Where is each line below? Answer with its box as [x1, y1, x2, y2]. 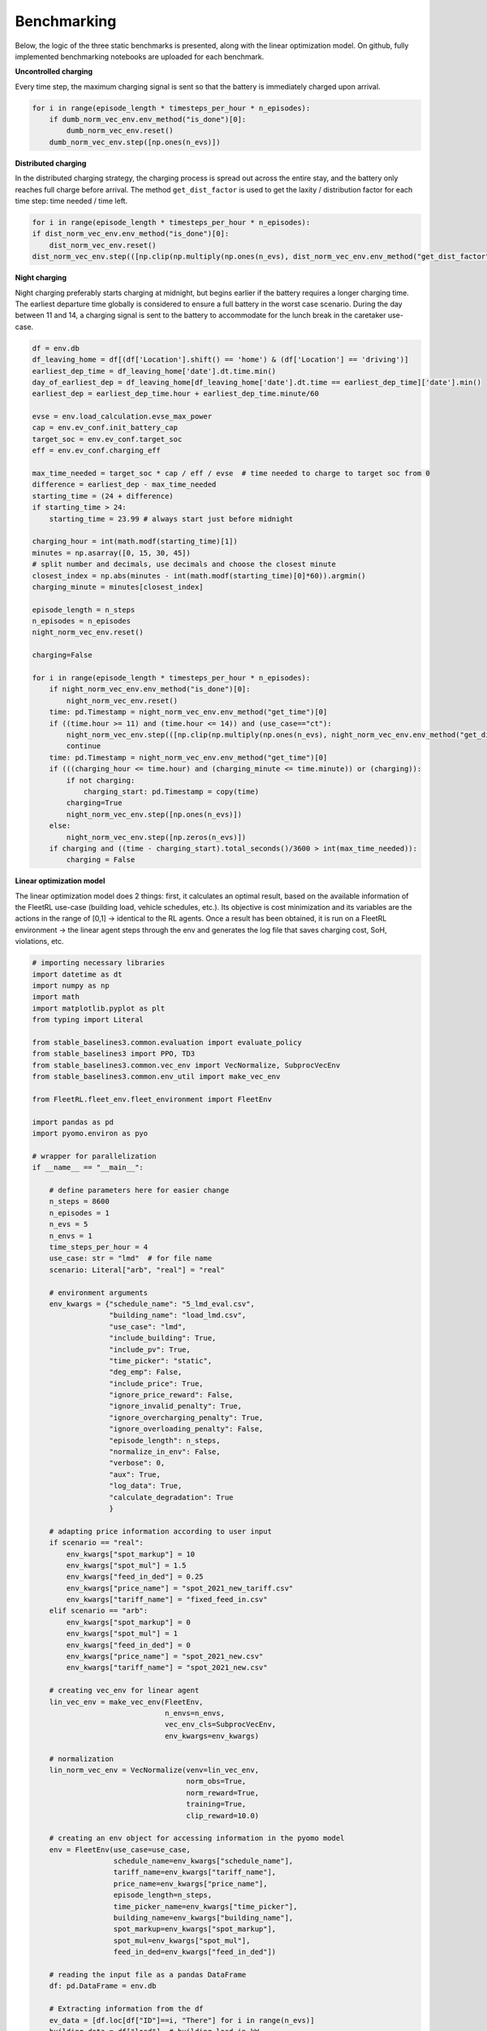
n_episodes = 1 [49, 1208, 110, 1218]
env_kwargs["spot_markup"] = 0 [66, 1617, 191, 1626]
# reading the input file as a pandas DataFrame [49, 1970, 247, 1979]
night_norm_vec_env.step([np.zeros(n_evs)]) [66, 833, 247, 842]
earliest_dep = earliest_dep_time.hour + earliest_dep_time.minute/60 [32, 389, 320, 398]
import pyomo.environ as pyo [32, 1129, 149, 1138]
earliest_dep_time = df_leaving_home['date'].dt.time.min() [32, 366, 277, 375]
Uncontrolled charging [15, 67, 93, 76]
